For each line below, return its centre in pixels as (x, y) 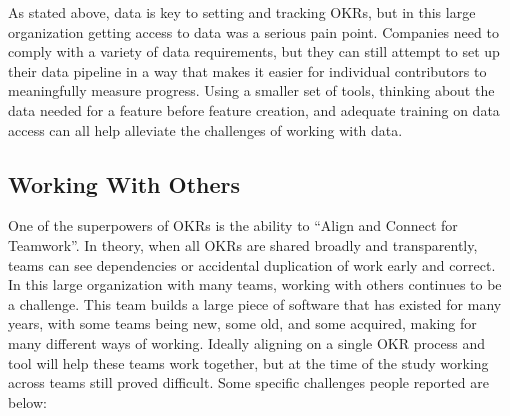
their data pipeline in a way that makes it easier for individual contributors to (247, 70)
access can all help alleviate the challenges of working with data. (205, 129)
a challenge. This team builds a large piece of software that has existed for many (255, 303)
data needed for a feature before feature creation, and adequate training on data (254, 109)
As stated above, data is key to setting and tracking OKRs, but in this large (242, 12)
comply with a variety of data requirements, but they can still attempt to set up (254, 51)
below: (27, 401)
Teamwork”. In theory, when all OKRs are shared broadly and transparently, (243, 244)
